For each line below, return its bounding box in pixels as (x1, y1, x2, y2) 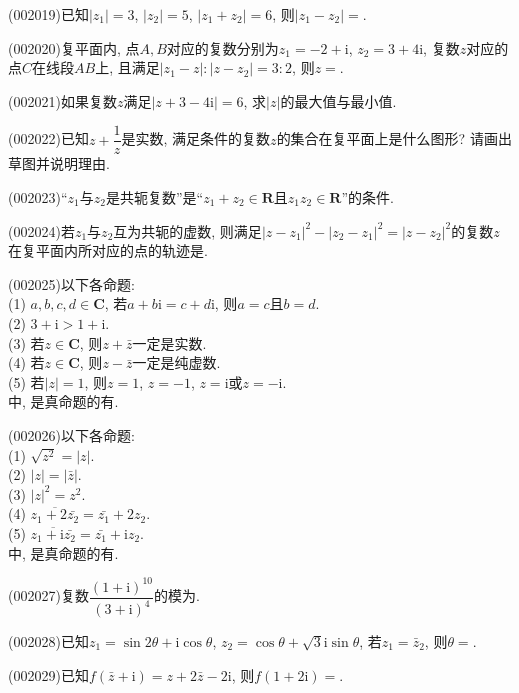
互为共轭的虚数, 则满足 (113, 220, 262, 241)
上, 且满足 (95, 57, 160, 78)
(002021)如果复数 (8, 90, 117, 111)
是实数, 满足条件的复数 (121, 128, 271, 149)
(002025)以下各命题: (8, 273, 135, 294)
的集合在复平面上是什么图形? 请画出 (276, 128, 512, 149)
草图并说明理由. (8, 153, 110, 174)
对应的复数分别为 (166, 37, 279, 58)
